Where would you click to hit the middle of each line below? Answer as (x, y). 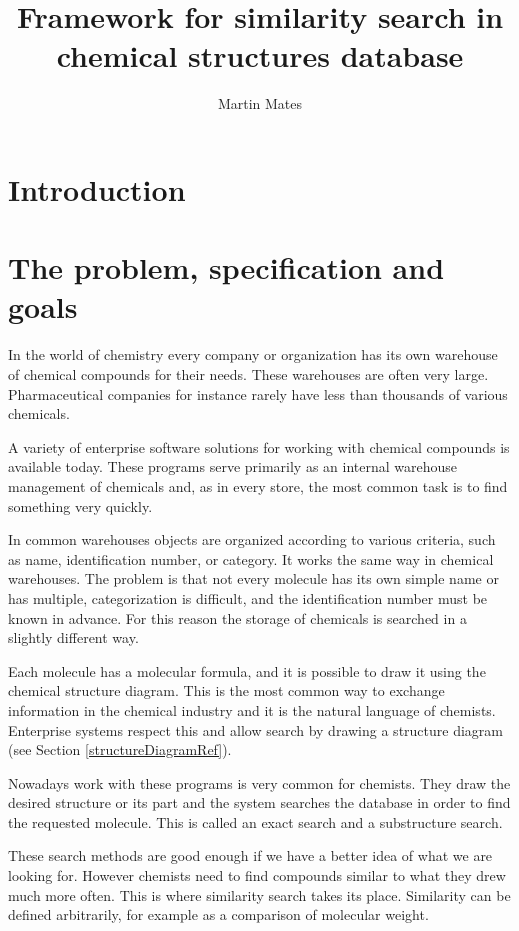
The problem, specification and (226, 267)
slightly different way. (73, 637)
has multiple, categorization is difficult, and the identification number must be (248, 597)
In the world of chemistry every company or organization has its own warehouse (253, 354)
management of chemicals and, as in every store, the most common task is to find (258, 485)
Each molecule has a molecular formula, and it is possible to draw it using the (247, 670)
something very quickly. (80, 505)
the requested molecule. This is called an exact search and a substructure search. (255, 821)
